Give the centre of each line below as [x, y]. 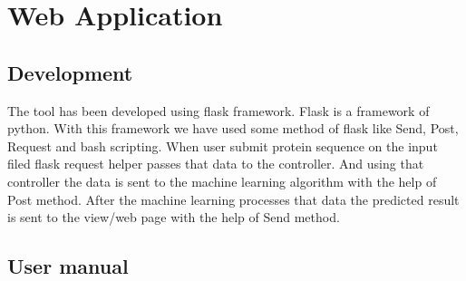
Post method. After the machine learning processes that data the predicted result [233, 199]
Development [70, 72]
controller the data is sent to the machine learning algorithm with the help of [222, 181]
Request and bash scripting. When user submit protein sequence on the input [223, 145]
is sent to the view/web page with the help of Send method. [174, 217]
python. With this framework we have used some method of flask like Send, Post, [233, 128]
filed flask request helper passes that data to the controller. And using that [216, 164]
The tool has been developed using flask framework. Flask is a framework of [218, 110]
